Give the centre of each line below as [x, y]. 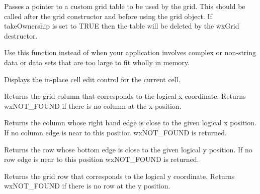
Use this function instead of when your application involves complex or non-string [130, 52]
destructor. [21, 35]
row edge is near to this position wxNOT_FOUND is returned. [102, 159]
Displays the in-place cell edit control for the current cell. [92, 79]
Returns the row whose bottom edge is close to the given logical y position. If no [128, 149]
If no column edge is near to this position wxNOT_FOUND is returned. [115, 132]
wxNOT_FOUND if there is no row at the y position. [87, 186]
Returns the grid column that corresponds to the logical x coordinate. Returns [125, 96]
